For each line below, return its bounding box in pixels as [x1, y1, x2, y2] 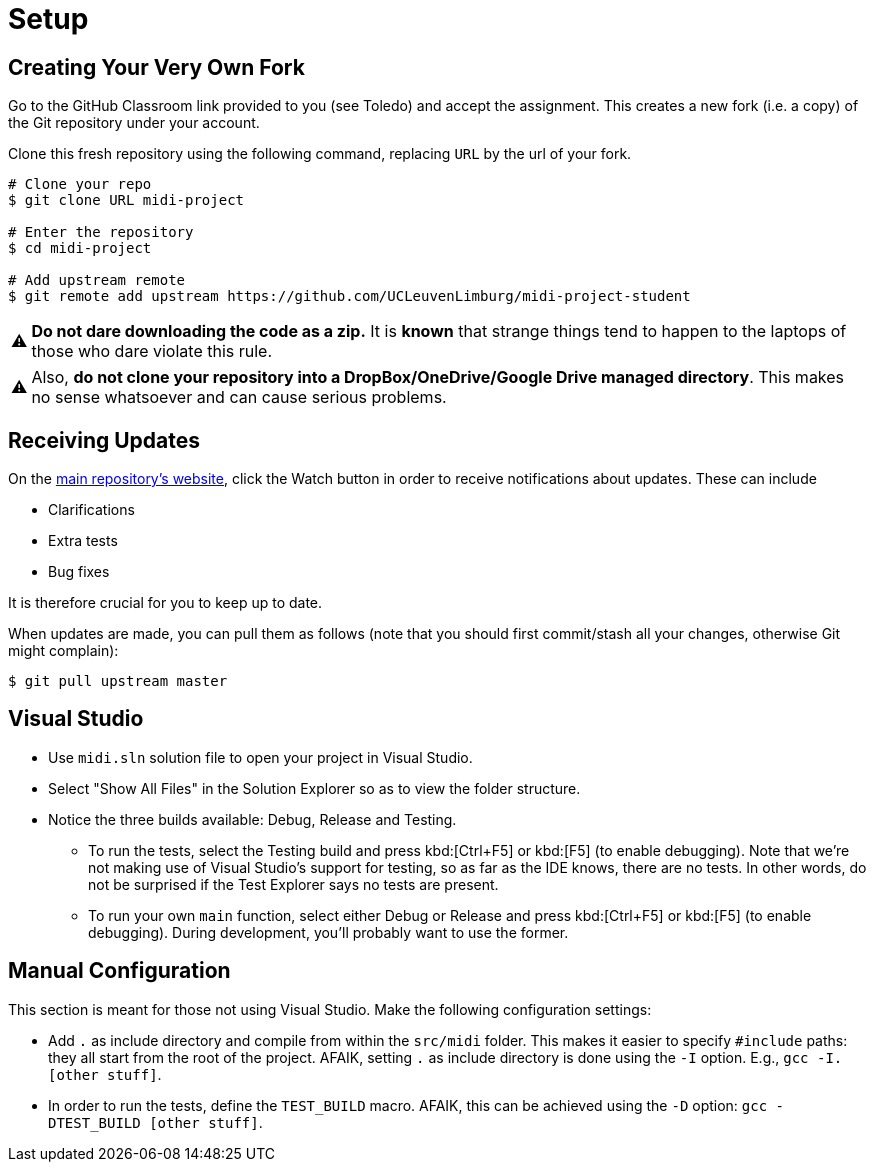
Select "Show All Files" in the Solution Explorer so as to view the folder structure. [48, 779, 581, 797]
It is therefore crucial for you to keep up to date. [8, 594, 323, 612]
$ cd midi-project [8, 240, 152, 257]
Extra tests [48, 532, 118, 550]
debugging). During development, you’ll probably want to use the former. [88, 923, 569, 941]
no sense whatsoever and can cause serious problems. [31, 387, 447, 408]
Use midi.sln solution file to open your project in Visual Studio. [48, 748, 473, 766]
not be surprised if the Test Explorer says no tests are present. [88, 875, 499, 893]
